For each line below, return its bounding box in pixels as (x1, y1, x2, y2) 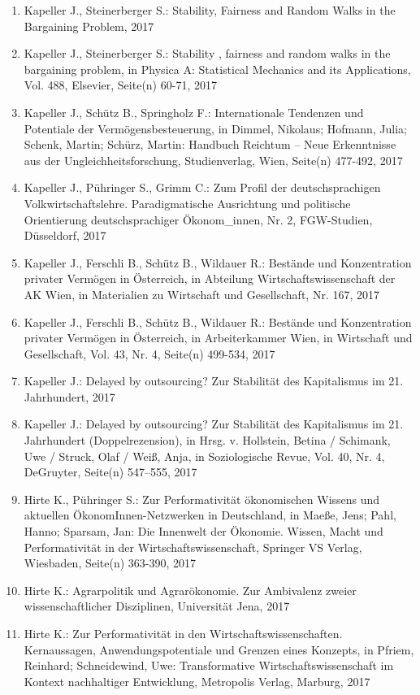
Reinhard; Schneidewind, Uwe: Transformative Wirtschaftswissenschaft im (24, 657, 394, 674)
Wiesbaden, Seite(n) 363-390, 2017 (24, 554, 197, 571)
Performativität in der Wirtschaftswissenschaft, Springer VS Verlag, (24, 538, 362, 555)
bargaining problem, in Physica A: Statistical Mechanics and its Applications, (24, 60, 411, 77)
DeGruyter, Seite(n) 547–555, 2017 (24, 463, 197, 480)
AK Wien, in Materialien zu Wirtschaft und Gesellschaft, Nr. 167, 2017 (24, 285, 379, 302)
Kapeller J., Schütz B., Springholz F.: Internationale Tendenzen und (24, 103, 364, 120)
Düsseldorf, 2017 (24, 227, 106, 244)
